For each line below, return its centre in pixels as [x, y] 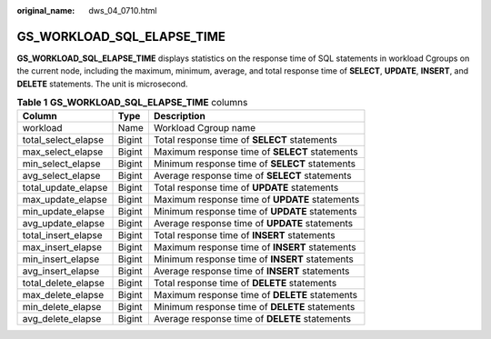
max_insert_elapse [62, 247]
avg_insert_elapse [61, 271]
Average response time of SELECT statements [252, 175]
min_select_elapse [61, 164]
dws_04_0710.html [123, 10]
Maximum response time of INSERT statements [255, 247]
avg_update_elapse [63, 224]
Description [180, 116]
